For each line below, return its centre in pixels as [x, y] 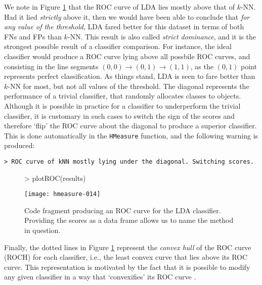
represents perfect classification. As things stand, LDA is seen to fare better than [130, 76]
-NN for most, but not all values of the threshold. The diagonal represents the [128, 86]
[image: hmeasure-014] [62, 194]
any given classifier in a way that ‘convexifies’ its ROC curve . [100, 277]
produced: [19, 145]
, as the [202, 66]
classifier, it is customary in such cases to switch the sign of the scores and [119, 115]
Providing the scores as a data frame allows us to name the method [129, 220]
